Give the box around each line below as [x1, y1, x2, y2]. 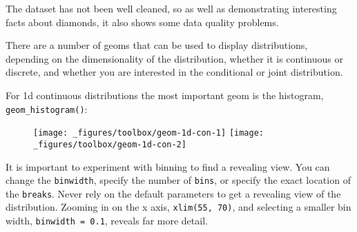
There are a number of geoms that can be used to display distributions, [6, 38, 308, 52]
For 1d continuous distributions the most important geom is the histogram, [6, 87, 324, 102]
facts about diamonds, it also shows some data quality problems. [6, 14, 279, 29]
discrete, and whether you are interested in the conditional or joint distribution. [6, 65, 343, 79]
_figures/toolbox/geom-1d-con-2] [33, 139, 186, 149]
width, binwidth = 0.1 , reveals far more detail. [6, 213, 208, 228]
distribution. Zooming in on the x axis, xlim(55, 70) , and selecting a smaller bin [6, 200, 351, 214]
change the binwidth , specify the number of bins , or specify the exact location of [6, 173, 351, 187]
